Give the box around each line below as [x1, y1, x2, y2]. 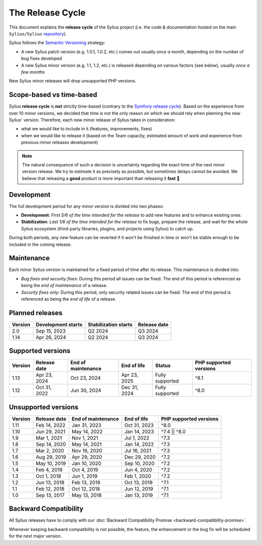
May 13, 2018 [71, 492, 102, 498]
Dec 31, [121, 384, 138, 391]
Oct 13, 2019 [124, 479, 153, 486]
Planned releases [9, 308, 63, 317]
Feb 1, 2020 [124, 473, 151, 480]
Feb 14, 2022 [35, 422, 65, 429]
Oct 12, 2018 [71, 485, 100, 492]
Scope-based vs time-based [9, 91, 98, 99]
